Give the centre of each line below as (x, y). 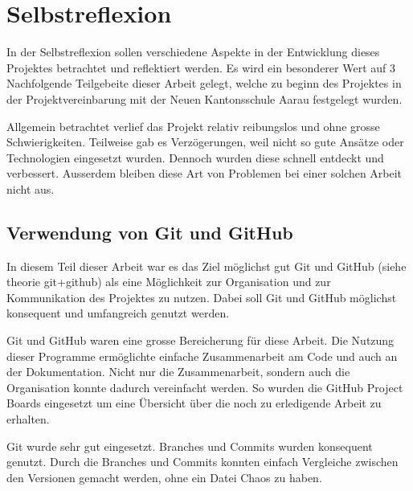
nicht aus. (31, 188)
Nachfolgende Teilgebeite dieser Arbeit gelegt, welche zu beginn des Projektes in (204, 83)
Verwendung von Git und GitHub (150, 232)
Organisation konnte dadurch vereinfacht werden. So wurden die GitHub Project (205, 387)
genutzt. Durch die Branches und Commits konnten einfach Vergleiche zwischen (202, 462)
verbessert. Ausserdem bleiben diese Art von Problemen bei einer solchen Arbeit (204, 173)
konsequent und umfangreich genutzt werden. (118, 313)
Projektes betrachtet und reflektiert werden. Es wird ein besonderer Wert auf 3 (201, 67)
